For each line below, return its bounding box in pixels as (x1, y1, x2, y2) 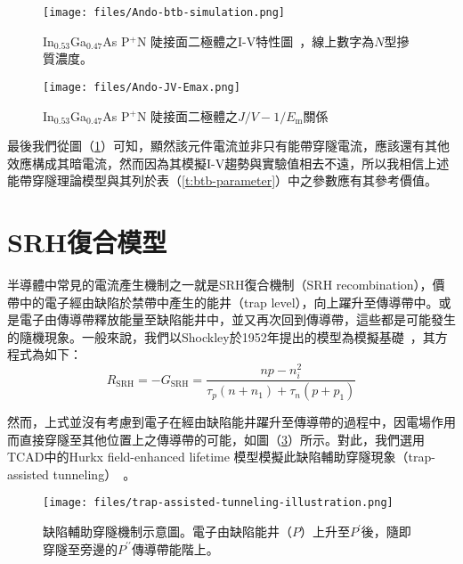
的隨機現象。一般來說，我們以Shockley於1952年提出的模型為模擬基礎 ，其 (7, 327, 435, 346)
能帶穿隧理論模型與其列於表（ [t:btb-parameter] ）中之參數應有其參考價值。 (7, 171, 438, 190)
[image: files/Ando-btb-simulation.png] (43, 6, 286, 19)
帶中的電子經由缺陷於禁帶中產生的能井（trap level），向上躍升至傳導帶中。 (7, 292, 439, 311)
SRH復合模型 (7, 224, 167, 260)
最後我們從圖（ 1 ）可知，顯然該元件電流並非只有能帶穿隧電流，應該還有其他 (7, 136, 450, 155)
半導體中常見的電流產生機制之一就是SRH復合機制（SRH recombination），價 (7, 275, 445, 293)
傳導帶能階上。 (131, 539, 219, 558)
